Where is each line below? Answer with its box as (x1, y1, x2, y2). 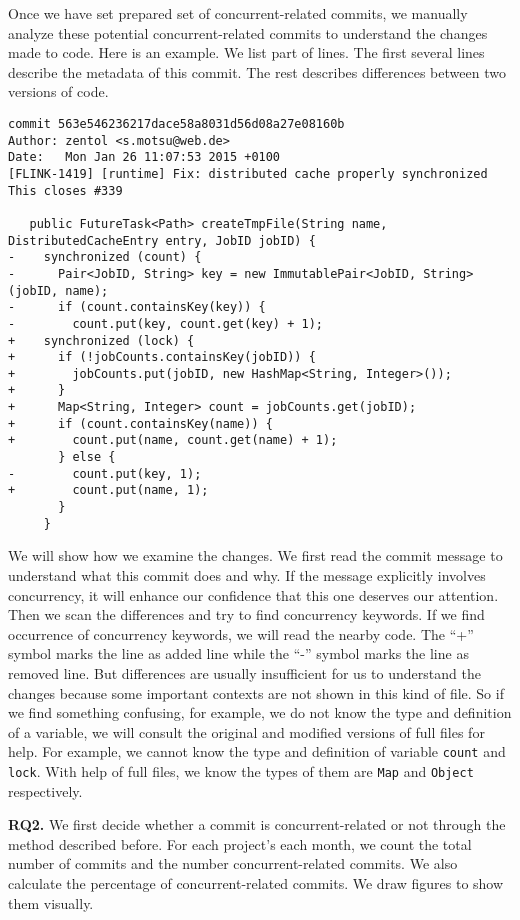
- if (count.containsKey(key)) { (8, 300, 266, 315)
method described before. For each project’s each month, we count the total (8, 833, 472, 854)
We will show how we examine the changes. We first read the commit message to (8, 545, 503, 566)
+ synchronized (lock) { (8, 333, 195, 348)
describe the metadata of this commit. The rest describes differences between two (8, 61, 506, 82)
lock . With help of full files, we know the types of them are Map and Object (8, 760, 474, 781)
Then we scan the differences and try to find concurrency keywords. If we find (8, 604, 485, 625)
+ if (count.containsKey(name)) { (8, 416, 273, 431)
